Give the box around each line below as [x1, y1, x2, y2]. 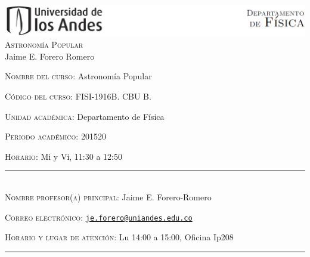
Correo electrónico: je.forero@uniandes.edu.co [5, 210, 193, 223]
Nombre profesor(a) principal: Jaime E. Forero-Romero [5, 191, 212, 203]
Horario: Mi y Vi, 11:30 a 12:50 [5, 150, 122, 162]
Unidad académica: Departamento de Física [5, 110, 165, 122]
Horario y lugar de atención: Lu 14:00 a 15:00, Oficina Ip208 [5, 231, 234, 243]
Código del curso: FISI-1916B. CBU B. [5, 90, 151, 103]
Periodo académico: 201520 [5, 130, 106, 143]
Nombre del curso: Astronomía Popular [5, 70, 152, 82]
